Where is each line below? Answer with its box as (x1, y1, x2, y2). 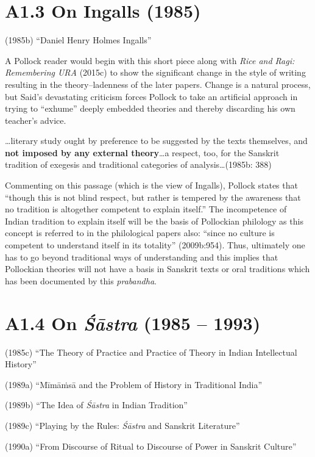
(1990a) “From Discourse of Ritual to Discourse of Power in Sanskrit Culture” (5, 439, 297, 452)
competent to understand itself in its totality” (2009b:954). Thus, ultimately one (5, 239, 305, 251)
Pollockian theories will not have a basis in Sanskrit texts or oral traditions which (5, 262, 310, 275)
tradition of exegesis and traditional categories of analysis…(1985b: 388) (5, 158, 272, 171)
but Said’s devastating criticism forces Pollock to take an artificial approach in (5, 90, 298, 103)
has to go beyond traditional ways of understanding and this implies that (5, 250, 278, 263)
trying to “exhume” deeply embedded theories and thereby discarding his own (5, 102, 296, 115)
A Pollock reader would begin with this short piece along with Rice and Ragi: (5, 54, 295, 67)
